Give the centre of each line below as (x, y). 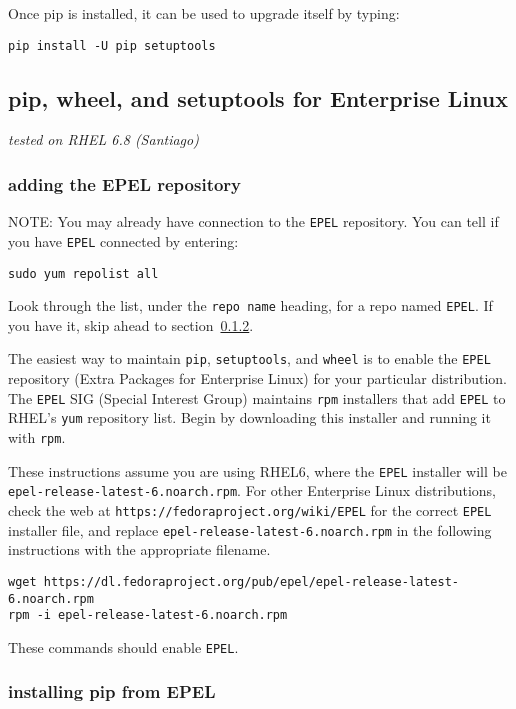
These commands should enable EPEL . (123, 646)
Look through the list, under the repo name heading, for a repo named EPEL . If (250, 305)
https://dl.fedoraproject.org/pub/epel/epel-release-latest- (251, 581)
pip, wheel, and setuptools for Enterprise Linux (258, 97)
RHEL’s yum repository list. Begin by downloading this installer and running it (249, 417)
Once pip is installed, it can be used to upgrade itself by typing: (204, 13)
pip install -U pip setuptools (112, 45)
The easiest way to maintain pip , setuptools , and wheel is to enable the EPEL (249, 358)
